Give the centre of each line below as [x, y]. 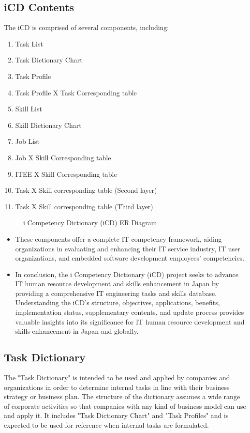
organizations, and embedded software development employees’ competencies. [130, 258]
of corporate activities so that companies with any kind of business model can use [125, 406]
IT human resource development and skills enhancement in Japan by [117, 284]
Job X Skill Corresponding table [63, 157]
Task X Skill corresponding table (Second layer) [86, 190]
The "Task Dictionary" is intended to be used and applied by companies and [117, 378]
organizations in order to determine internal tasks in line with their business [117, 387]
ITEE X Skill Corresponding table [66, 174]
